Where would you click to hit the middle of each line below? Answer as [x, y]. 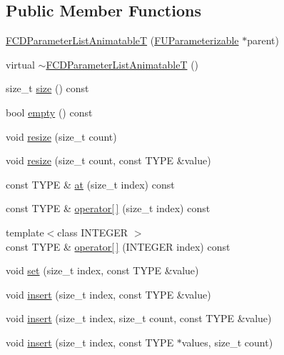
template [25, 232]
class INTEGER [93, 232]
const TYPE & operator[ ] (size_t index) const [108, 208]
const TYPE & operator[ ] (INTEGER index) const [118, 246]
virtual [20, 64]
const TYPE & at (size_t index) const [90, 184]
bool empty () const [49, 112]
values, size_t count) [227, 342]
